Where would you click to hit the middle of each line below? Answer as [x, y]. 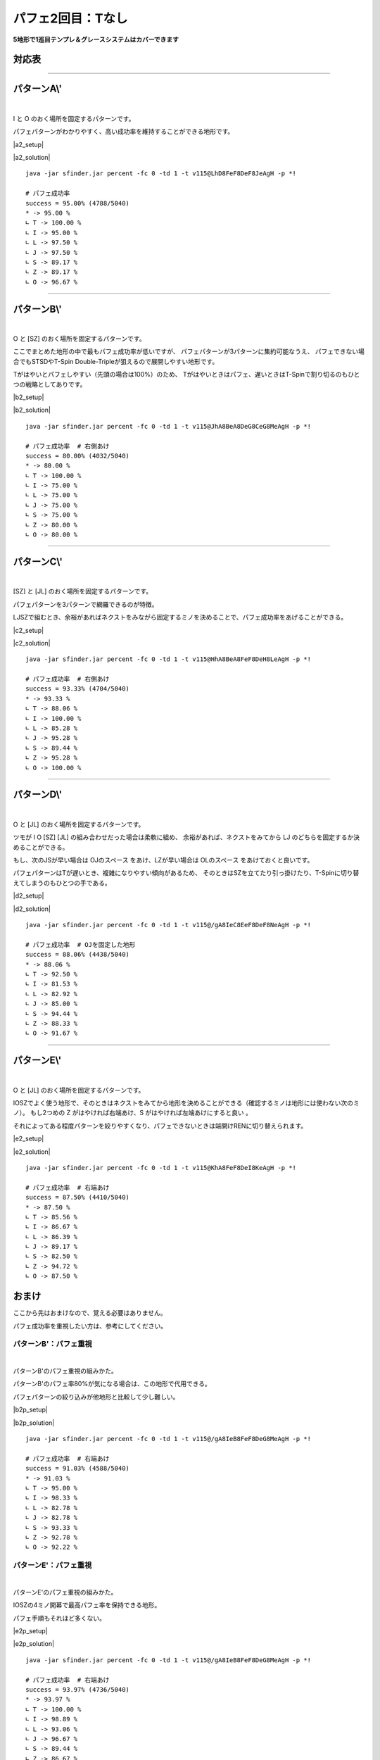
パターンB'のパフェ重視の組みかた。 [65, 1371]
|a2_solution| [32, 158]
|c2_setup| [28, 630]
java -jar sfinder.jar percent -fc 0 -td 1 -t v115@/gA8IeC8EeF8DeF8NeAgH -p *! [169, 925]
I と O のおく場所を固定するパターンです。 [74, 118]
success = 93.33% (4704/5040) [78, 689]
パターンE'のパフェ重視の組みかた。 [65, 1592]
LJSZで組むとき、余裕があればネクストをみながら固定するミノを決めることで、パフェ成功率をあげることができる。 [180, 617]
